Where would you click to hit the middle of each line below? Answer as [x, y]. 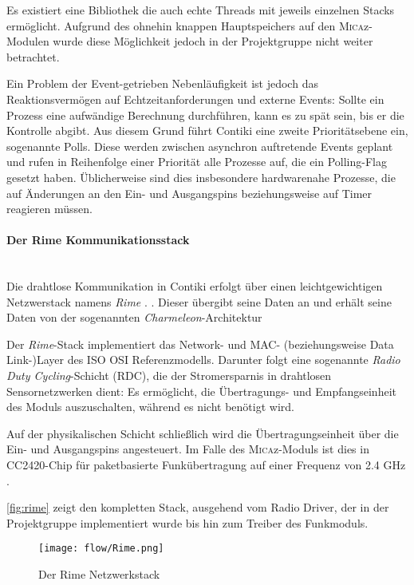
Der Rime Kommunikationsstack [98, 240]
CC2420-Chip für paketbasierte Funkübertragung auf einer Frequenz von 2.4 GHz [206, 465]
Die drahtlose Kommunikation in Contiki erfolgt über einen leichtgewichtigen [195, 286]
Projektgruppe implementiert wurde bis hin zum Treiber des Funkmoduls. [187, 522]
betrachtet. [33, 56]
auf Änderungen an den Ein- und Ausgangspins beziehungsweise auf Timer [189, 193]
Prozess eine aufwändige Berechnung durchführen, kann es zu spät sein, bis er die [205, 115]
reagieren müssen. [49, 209]
